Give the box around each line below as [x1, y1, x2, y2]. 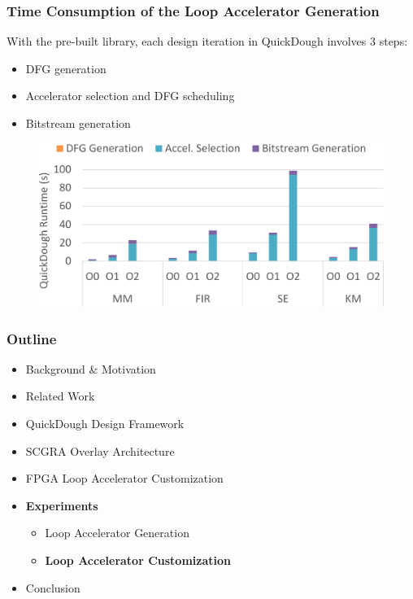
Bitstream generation [25, 115, 131, 131]
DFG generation [25, 59, 107, 77]
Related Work [25, 387, 95, 404]
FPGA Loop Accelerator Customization [25, 470, 224, 487]
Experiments [25, 496, 98, 514]
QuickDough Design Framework [25, 414, 185, 431]
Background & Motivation [25, 360, 156, 377]
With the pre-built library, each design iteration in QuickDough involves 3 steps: [7, 33, 408, 50]
